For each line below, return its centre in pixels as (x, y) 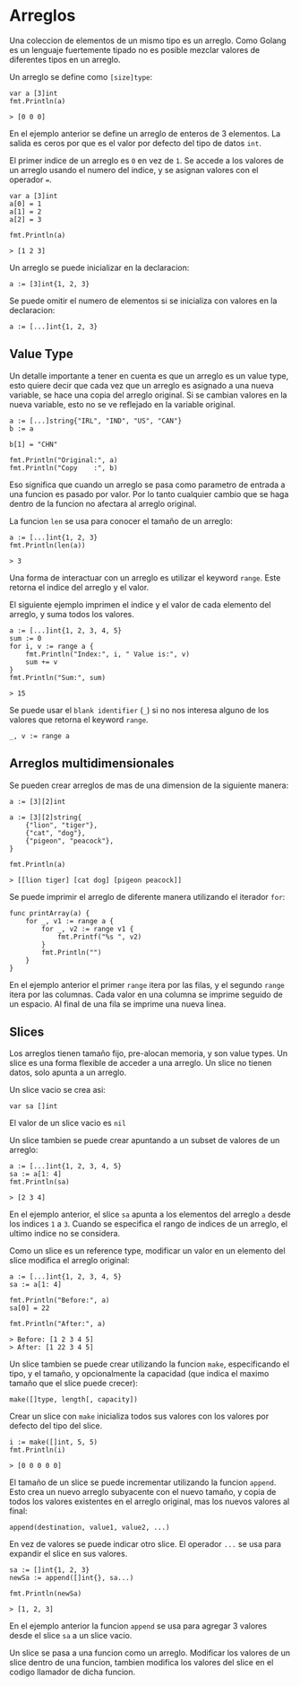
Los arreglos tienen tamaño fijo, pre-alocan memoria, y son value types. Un (149, 1053)
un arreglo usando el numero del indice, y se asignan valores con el (134, 170)
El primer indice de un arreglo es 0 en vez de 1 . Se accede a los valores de (146, 160)
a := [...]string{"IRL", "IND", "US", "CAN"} (95, 421)
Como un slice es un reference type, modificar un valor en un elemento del (147, 1251)
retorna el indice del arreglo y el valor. (79, 587)
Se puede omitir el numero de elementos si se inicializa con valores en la (143, 301)
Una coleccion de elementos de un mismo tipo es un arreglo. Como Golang (148, 40)
